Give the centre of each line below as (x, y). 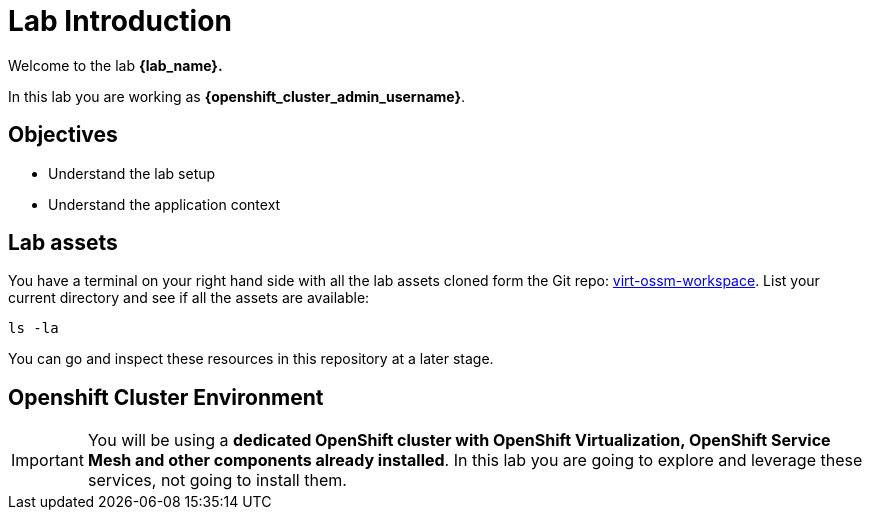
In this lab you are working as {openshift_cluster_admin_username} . (237, 96)
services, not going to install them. (217, 480)
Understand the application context (164, 204)
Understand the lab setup (132, 173)
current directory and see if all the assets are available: (189, 298)
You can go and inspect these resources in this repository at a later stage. (251, 359)
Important (47, 460)
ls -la (33, 328)
